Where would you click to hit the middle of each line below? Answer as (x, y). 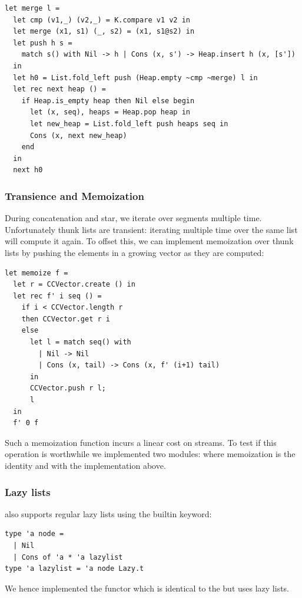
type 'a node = (34, 534)
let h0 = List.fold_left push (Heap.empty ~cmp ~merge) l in (135, 78)
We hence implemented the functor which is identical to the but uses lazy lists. (147, 588)
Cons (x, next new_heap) (78, 135)
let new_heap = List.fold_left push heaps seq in (129, 124)
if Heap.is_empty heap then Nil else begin (108, 101)
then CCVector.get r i (66, 319)
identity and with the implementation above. (85, 465)
